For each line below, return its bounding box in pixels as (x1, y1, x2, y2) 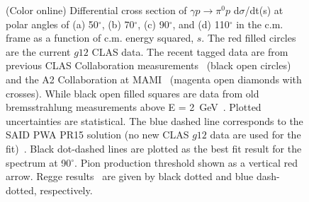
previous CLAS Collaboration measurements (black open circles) (6, 58, 291, 73)
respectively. (40, 182, 93, 197)
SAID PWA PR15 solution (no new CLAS (6, 127, 189, 142)
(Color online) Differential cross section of (6, 3, 187, 17)
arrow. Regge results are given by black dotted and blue (6, 169, 254, 184)
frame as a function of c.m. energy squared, (6, 30, 194, 45)
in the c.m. (236, 16, 283, 31)
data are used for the (210, 127, 301, 142)
